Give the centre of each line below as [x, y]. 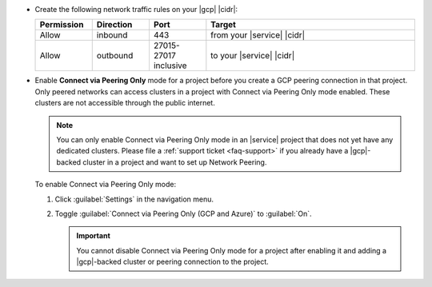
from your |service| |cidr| [258, 35]
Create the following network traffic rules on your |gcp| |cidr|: [136, 9]
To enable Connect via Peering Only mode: [105, 185]
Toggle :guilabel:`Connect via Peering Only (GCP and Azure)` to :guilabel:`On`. [183, 213]
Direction [114, 25]
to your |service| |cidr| [253, 56]
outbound [115, 56]
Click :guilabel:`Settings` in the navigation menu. [134, 199]
